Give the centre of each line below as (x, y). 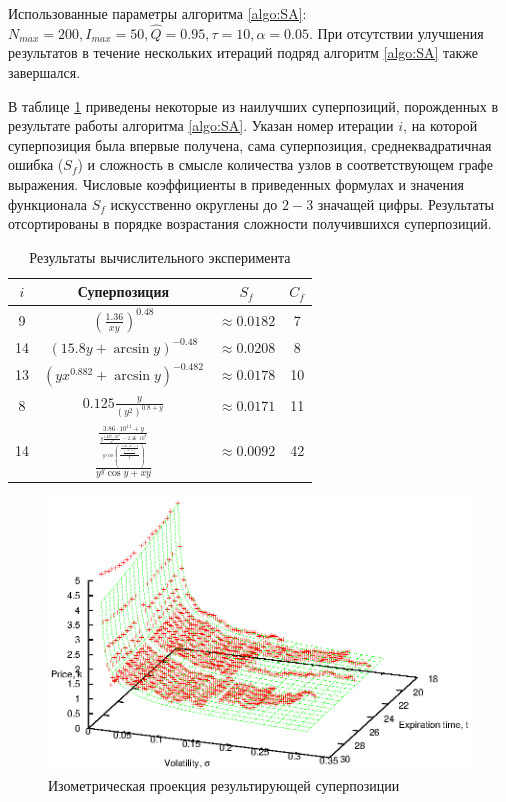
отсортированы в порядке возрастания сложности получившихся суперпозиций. (250, 223)
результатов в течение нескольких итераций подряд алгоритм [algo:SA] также (243, 52)
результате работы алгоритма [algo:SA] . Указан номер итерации (201, 125)
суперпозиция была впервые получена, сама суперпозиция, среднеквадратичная (250, 144)
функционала (48, 203)
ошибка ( (36, 164)
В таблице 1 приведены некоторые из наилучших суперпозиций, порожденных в (253, 105)
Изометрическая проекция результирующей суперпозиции (224, 785)
